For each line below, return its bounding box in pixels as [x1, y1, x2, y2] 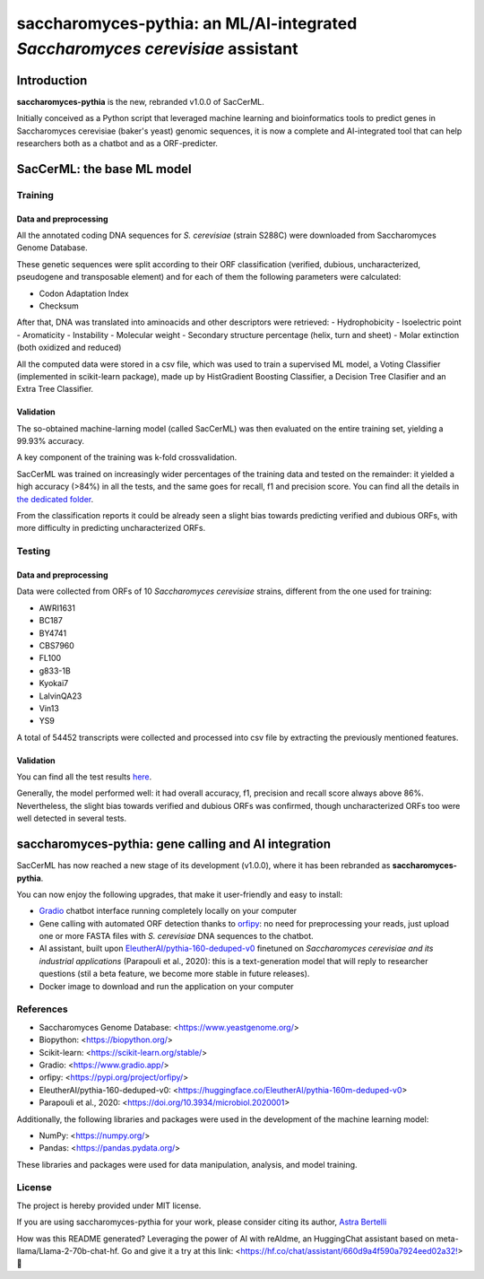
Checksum [39, 300, 80, 311]
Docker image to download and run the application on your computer [39, 980, 295, 991]
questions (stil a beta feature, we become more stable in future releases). [39, 969, 310, 979]
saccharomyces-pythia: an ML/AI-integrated [16, 13, 358, 33]
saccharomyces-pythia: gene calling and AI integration [16, 837, 332, 852]
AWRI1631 [39, 602, 76, 613]
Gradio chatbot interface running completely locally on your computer [39, 906, 298, 917]
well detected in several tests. [16, 813, 127, 824]
